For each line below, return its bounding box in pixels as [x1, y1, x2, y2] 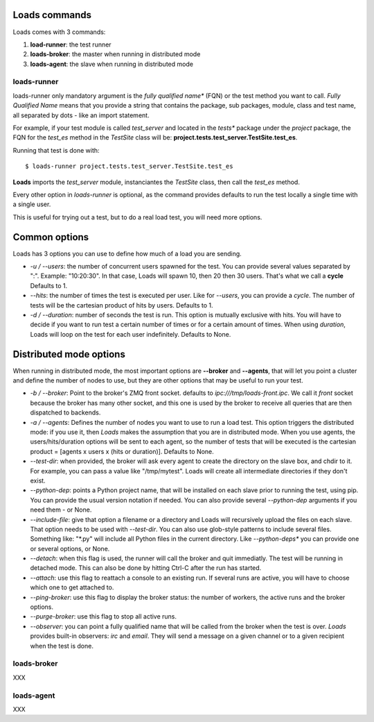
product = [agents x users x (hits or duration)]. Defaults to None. [30, 447, 214, 455]
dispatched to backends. [30, 408, 101, 417]
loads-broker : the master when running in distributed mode [30, 50, 201, 58]
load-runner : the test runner [30, 40, 112, 49]
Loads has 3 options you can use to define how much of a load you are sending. [12, 249, 242, 258]
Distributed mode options [12, 348, 126, 360]
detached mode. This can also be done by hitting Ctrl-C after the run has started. [30, 564, 262, 572]
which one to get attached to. [30, 583, 114, 591]
